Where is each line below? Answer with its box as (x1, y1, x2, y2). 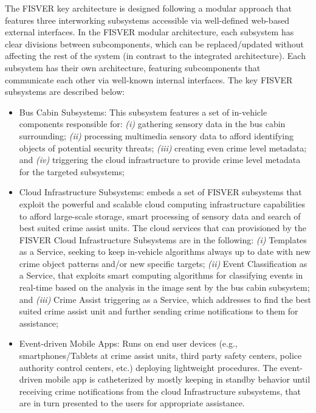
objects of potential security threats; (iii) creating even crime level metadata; (19, 141, 307, 154)
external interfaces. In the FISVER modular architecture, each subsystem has (5, 26, 294, 38)
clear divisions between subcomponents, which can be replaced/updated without (5, 37, 304, 50)
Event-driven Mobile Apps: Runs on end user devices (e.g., (19, 337, 238, 350)
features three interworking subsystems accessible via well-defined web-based (5, 13, 290, 26)
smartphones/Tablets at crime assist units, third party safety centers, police (19, 349, 302, 362)
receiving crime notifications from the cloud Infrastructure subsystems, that (19, 384, 301, 397)
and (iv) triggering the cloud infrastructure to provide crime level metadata (19, 153, 301, 166)
